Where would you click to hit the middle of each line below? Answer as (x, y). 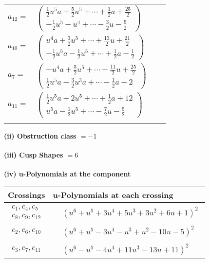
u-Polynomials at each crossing (113, 194)
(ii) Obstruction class (40, 135)
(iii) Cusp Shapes (34, 155)
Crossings (27, 194)
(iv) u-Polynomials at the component (67, 174)
